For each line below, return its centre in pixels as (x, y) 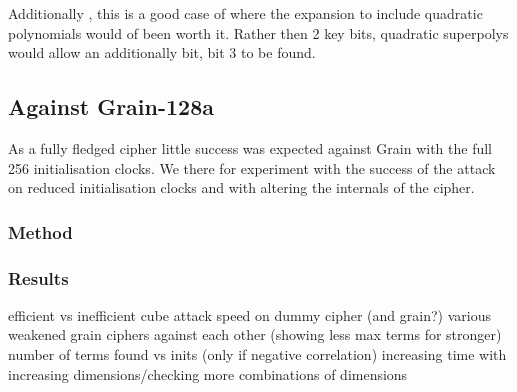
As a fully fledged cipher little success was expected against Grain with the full (250, 147)
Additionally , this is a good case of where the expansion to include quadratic (245, 13)
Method (40, 231)
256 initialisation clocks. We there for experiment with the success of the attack (252, 167)
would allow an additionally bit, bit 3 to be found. (162, 52)
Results (38, 277)
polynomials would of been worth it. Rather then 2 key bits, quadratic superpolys (258, 32)
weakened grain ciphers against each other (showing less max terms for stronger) (255, 334)
